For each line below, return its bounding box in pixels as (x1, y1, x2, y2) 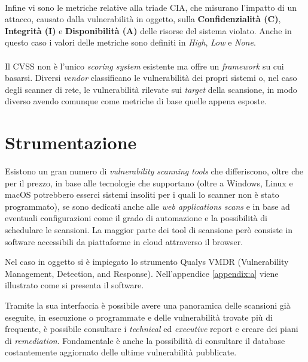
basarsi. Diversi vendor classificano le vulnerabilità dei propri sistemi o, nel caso (5, 71, 297, 84)
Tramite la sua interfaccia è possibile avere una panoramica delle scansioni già (5, 299, 291, 311)
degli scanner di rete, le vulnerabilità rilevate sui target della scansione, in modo (5, 83, 297, 95)
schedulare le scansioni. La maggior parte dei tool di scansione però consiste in (5, 224, 293, 236)
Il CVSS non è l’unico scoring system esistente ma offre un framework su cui (5, 59, 284, 72)
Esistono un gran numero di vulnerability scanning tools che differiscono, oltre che (5, 165, 304, 177)
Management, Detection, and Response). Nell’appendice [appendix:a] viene (5, 267, 279, 279)
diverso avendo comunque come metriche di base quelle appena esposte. (5, 95, 267, 107)
